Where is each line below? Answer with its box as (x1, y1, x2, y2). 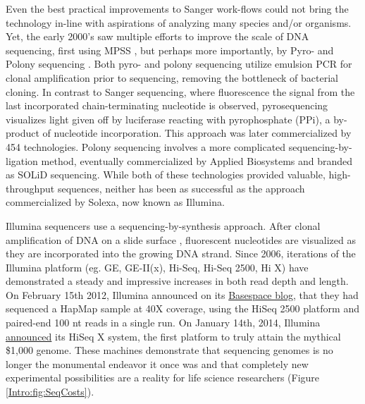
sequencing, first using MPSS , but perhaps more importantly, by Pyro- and (6, 42, 334, 57)
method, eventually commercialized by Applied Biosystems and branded (41, 153, 353, 168)
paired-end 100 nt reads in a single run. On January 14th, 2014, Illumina (6, 315, 321, 330)
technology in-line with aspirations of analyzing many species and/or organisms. (6, 15, 352, 30)
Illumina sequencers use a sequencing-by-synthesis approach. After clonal (6, 218, 321, 233)
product (6, 126, 39, 140)
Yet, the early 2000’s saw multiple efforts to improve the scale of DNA (6, 29, 309, 44)
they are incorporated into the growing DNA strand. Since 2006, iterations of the (6, 246, 356, 261)
